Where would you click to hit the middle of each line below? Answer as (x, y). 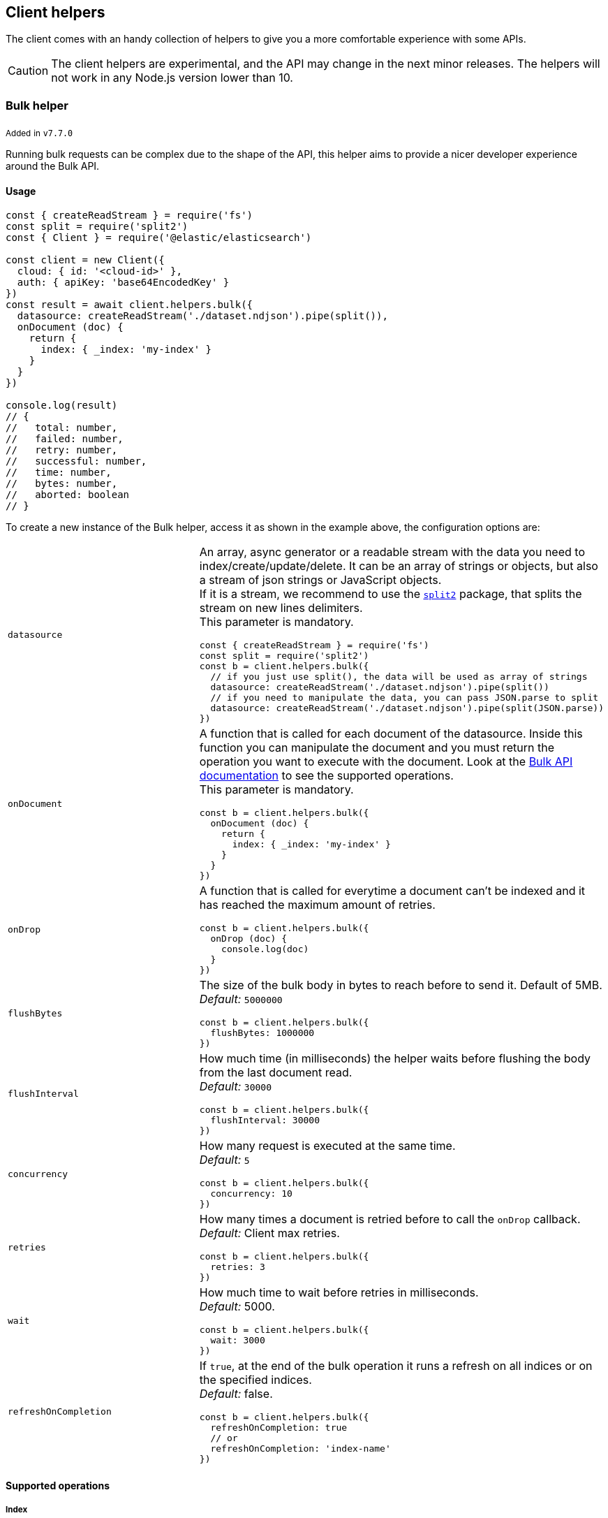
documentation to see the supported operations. (326, 776)
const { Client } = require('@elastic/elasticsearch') (159, 238)
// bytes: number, (62, 484)
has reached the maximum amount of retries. (317, 905)
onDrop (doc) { (249, 939)
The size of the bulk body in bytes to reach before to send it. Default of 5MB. (401, 985)
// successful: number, (76, 461)
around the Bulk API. (53, 166)
